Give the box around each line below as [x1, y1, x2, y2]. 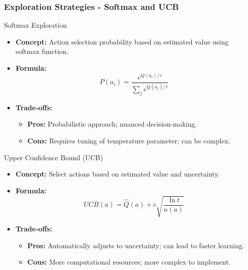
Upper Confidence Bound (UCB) [4, 152, 103, 162]
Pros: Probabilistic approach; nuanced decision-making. [27, 119, 197, 129]
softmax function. [15, 46, 69, 56]
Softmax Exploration [4, 20, 67, 30]
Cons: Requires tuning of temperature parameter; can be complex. [27, 135, 230, 146]
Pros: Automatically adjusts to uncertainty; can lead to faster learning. [27, 240, 245, 250]
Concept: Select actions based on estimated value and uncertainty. [15, 169, 220, 179]
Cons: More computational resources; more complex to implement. [27, 257, 231, 267]
